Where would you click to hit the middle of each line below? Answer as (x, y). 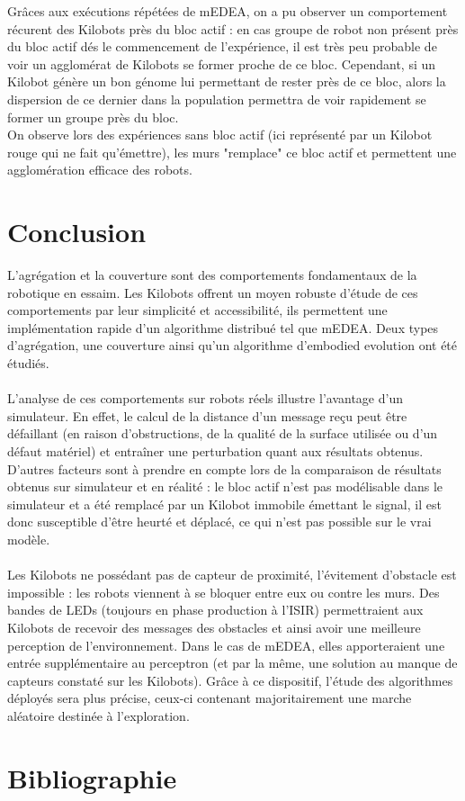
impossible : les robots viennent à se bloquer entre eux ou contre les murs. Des (224, 592)
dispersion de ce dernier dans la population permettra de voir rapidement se (217, 99)
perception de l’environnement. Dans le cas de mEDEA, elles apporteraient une (226, 645)
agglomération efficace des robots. (100, 170)
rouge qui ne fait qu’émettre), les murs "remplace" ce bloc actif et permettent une (232, 152)
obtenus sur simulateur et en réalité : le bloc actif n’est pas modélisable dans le (225, 486)
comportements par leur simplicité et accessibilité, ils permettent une (197, 310)
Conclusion (77, 232)
